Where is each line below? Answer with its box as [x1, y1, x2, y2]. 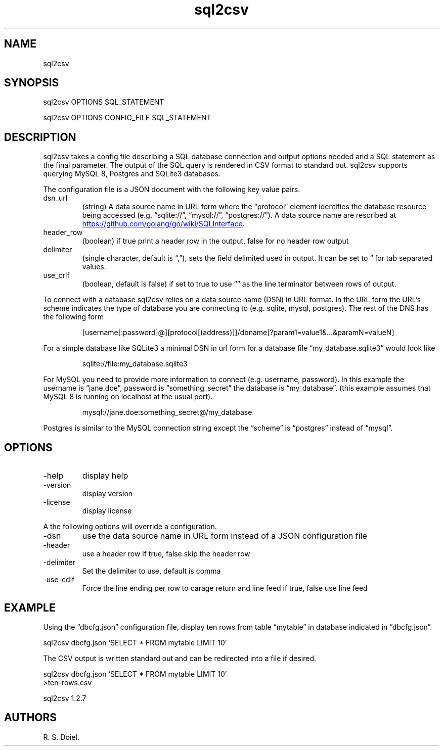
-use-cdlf [43, 575, 75, 584]
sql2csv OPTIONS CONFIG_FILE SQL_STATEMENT [43, 113, 211, 122]
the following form [43, 312, 104, 321]
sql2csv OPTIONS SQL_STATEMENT [43, 98, 164, 107]
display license [82, 506, 132, 515]
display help [82, 471, 128, 481]
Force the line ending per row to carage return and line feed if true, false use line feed [82, 584, 368, 593]
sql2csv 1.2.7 [43, 693, 86, 702]
